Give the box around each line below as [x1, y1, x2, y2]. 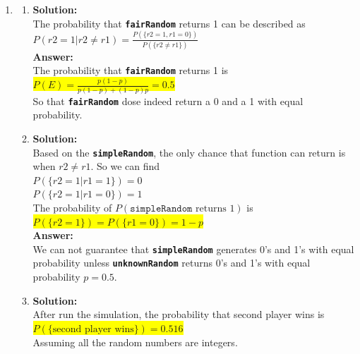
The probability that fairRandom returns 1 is [32, 63, 229, 78]
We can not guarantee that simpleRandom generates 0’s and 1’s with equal [32, 241, 354, 256]
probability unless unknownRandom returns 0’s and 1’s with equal [32, 255, 311, 270]
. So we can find [90, 159, 160, 173]
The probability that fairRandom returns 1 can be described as [32, 16, 306, 30]
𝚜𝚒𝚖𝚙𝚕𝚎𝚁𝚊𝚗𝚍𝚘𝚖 [130, 204, 193, 214]
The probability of [32, 200, 112, 215]
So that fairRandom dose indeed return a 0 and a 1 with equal [32, 93, 304, 108]
